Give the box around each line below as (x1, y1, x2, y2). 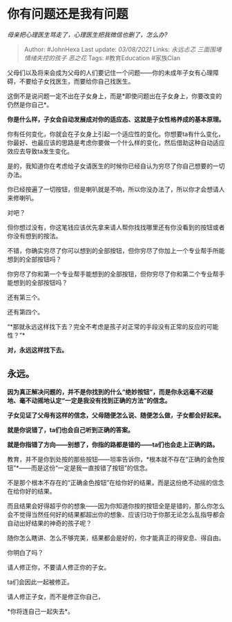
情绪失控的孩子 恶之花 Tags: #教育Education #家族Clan (23, 53, 181, 62)
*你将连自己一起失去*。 (7, 607, 75, 615)
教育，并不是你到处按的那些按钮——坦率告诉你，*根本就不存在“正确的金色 (7, 455, 219, 463)
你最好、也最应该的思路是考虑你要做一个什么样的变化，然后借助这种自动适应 (7, 138, 225, 147)
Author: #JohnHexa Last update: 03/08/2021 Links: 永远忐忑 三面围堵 (23, 45, 222, 53)
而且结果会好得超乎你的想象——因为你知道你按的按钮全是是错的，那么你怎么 (7, 502, 225, 510)
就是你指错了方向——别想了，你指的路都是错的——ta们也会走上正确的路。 (7, 440, 219, 449)
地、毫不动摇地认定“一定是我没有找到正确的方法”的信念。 (7, 396, 171, 404)
